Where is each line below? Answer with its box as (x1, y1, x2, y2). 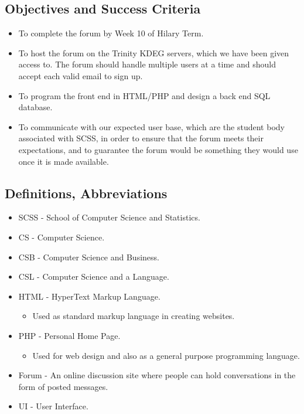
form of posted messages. (18, 380, 108, 392)
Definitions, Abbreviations (5, 184, 168, 202)
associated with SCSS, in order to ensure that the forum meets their (18, 132, 264, 144)
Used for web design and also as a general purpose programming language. (32, 349, 300, 361)
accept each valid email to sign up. (18, 69, 143, 82)
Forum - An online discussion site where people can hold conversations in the (18, 369, 296, 381)
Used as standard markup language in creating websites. (32, 310, 235, 322)
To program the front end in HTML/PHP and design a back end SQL (18, 89, 271, 101)
